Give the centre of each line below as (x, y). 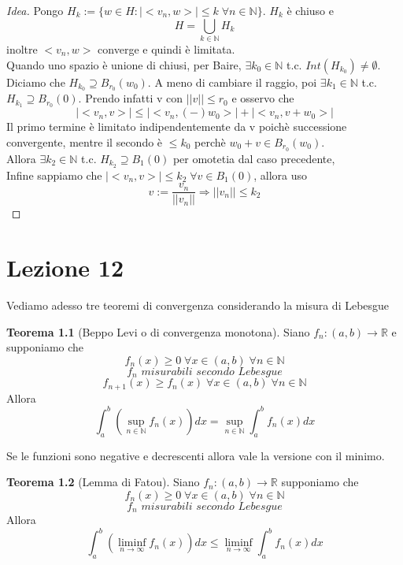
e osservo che (263, 98)
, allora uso (281, 175)
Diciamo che (36, 82)
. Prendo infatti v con (131, 98)
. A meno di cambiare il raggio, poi (232, 82)
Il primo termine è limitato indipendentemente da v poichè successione (177, 126)
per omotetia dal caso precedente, (254, 158)
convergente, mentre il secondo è (85, 141)
